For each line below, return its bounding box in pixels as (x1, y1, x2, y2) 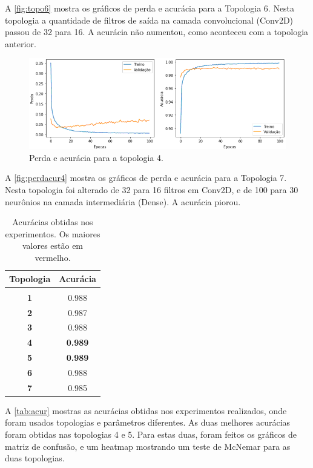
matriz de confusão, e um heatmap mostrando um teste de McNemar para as (5, 440, 291, 452)
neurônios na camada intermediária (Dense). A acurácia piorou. (5, 195, 241, 208)
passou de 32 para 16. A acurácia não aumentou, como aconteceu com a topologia (5, 25, 309, 38)
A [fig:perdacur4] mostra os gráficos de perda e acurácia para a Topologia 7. (5, 171, 287, 184)
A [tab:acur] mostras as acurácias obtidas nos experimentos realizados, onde (5, 404, 287, 417)
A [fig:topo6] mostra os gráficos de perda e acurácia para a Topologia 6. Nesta (5, 2, 295, 14)
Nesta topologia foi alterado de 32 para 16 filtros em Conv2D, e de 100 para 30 (5, 183, 298, 196)
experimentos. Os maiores (5, 227, 100, 240)
